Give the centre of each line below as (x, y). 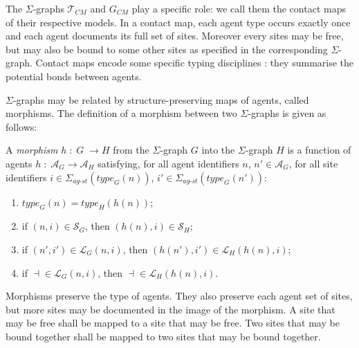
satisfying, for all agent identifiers (168, 163)
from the (131, 150)
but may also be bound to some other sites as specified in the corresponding (167, 49)
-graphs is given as (287, 113)
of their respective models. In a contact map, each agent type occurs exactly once (178, 22)
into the (218, 150)
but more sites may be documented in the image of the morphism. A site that (171, 309)
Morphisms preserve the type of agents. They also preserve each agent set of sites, (179, 296)
